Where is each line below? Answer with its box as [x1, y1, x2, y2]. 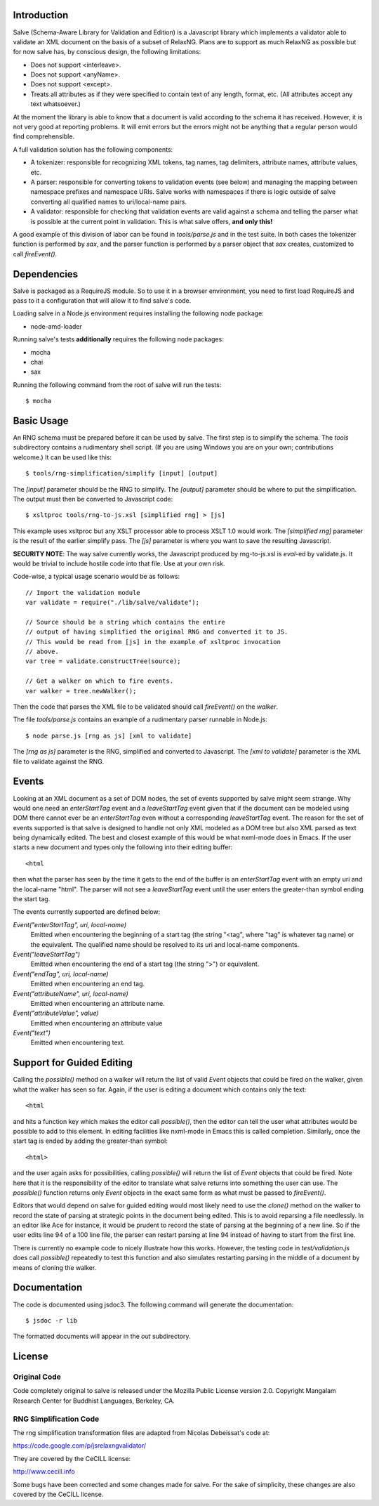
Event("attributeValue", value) [13, 1009, 99, 1018]
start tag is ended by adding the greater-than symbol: [13, 1137, 168, 1145]
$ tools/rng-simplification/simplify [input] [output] [25, 469, 218, 478]
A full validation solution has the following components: [13, 145, 173, 154]
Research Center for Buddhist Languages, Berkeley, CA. [13, 1396, 175, 1405]
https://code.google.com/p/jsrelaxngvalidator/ [13, 1441, 147, 1450]
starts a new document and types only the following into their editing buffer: [13, 843, 233, 851]
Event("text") [13, 1029, 51, 1037]
